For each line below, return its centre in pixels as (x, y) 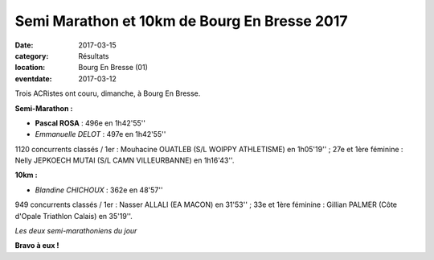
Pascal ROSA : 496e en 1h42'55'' (90, 123)
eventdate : (33, 78)
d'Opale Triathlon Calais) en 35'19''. (74, 216)
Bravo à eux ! (37, 246)
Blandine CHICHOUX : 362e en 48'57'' (99, 190)
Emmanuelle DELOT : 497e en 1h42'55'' (100, 134)
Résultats (94, 56)
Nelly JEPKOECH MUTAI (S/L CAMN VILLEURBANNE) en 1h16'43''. (125, 160)
